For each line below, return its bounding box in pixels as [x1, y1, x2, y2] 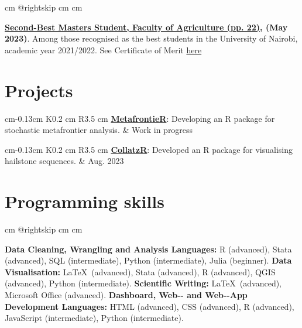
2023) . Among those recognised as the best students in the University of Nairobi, [5, 32, 298, 45]
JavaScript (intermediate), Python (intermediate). [5, 312, 184, 324]
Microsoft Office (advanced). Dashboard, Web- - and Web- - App [5, 288, 248, 300]
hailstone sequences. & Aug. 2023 [5, 155, 124, 167]
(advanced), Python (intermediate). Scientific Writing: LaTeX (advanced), [5, 277, 282, 289]
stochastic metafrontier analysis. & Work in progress [5, 124, 193, 136]
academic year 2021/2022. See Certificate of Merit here [5, 43, 202, 56]
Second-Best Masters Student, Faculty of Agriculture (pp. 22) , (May [5, 20, 288, 33]
